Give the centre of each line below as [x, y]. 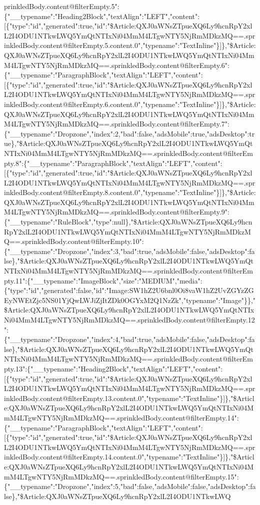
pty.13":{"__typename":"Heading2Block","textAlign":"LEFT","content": [113, 368]
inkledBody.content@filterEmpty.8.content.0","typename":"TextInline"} [112, 192]
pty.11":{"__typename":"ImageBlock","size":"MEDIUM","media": [103, 280]
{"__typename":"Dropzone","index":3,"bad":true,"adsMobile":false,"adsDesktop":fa [129, 251]
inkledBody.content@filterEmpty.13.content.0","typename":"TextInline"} [114, 398]
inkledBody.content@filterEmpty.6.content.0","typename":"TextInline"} [112, 104]
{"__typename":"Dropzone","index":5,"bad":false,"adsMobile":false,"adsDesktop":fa [130, 486]
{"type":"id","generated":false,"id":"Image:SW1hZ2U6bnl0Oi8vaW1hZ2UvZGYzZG [129, 290]
